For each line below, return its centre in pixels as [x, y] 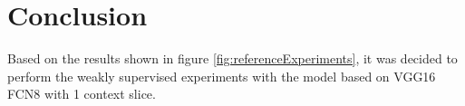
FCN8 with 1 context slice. [82, 94]
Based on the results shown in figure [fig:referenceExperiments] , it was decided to [232, 58]
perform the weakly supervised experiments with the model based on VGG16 [222, 76]
